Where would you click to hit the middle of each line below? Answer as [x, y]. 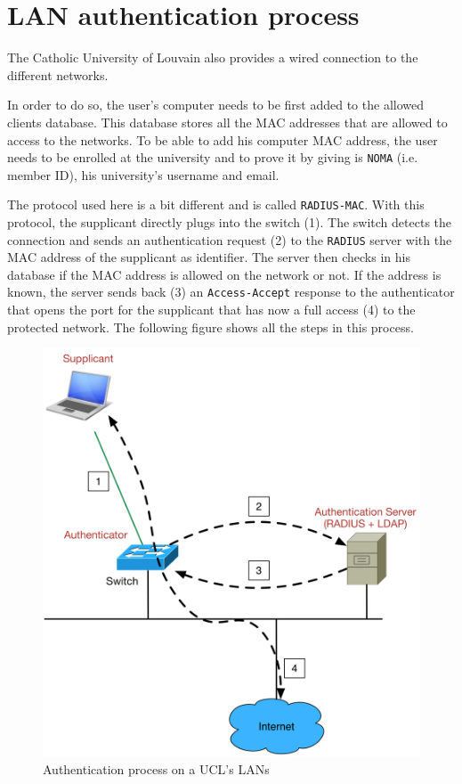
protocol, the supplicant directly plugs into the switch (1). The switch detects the [229, 222]
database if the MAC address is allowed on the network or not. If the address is [224, 274]
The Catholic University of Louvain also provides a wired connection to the [213, 57]
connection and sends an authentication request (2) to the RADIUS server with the [230, 239]
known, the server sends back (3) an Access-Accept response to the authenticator [231, 292]
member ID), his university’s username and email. [143, 174]
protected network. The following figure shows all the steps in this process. [211, 327]
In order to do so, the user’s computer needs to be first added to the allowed [215, 105]
